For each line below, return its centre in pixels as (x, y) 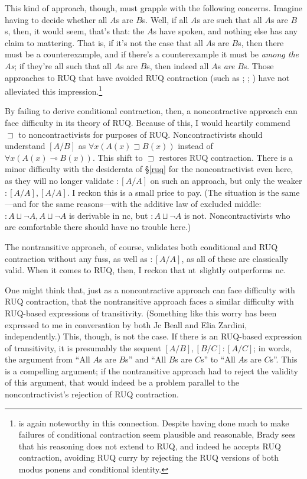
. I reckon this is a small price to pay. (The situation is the (173, 192)
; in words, (272, 347)
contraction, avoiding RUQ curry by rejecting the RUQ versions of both (148, 457)
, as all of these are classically (235, 258)
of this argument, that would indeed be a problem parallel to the (122, 382)
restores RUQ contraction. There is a (226, 157)
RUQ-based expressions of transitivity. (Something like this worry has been (141, 313)
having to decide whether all (56, 19)
